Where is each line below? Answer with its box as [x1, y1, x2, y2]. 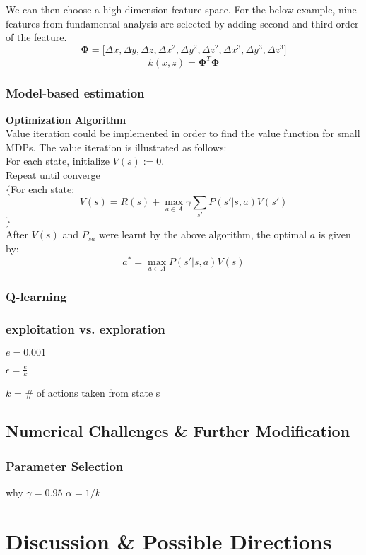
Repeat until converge [6, 167, 100, 182]
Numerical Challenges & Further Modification [6, 420, 350, 442]
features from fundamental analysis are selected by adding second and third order [6, 16, 359, 30]
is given [318, 227, 351, 242]
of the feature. [6, 30, 67, 45]
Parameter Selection [6, 457, 124, 474]
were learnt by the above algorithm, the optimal [98, 227, 307, 242]
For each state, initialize [6, 153, 110, 168]
